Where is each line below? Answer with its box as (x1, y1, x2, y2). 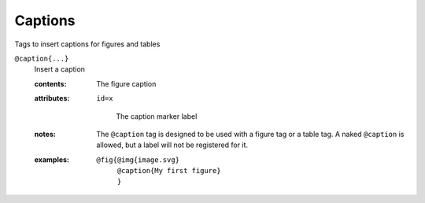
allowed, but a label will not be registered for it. (96, 140, 248, 149)
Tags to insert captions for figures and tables (14, 39, 161, 49)
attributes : (34, 94, 70, 103)
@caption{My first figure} (116, 166, 221, 175)
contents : (34, 79, 67, 88)
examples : (34, 154, 70, 164)
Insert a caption (34, 65, 86, 74)
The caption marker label (116, 111, 198, 121)
